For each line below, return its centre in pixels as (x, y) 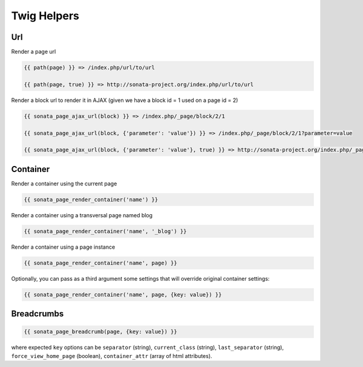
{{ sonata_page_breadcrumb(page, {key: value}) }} (101, 332)
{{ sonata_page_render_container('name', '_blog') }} (105, 231)
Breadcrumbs (38, 314)
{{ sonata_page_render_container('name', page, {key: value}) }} (123, 295)
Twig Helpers (45, 16)
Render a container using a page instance (63, 247)
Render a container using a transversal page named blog (82, 215)
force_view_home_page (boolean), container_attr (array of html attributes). (112, 356)
